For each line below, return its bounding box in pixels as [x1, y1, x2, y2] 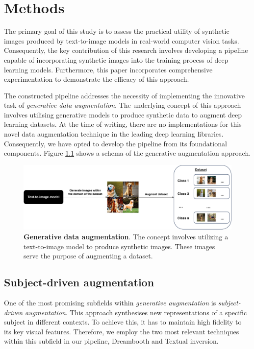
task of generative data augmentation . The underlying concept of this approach [4, 100, 241, 110]
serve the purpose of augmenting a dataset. [24, 251, 153, 261]
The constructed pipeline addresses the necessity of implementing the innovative [4, 90, 245, 100]
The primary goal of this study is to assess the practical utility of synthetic [4, 26, 229, 36]
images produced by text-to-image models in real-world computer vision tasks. [4, 35, 239, 46]
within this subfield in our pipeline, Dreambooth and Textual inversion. [4, 336, 219, 346]
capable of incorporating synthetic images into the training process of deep [4, 54, 229, 65]
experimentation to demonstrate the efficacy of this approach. [4, 74, 189, 84]
